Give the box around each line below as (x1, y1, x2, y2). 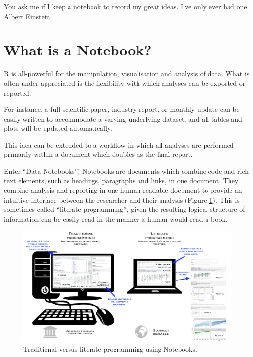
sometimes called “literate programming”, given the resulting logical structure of (4, 204, 245, 214)
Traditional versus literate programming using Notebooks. (23, 343, 197, 354)
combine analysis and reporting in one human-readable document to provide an (4, 185, 242, 195)
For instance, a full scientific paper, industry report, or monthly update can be (4, 104, 240, 114)
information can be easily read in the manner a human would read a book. (4, 214, 228, 224)
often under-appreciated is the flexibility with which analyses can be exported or (4, 77, 246, 88)
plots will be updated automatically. (4, 123, 113, 133)
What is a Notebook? (4, 40, 152, 60)
